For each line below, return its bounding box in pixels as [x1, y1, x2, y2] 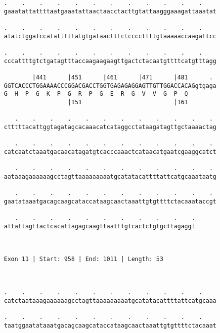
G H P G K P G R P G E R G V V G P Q [4, 90, 188, 98]
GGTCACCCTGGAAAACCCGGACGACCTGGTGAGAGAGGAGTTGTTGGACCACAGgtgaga [4, 82, 217, 89]
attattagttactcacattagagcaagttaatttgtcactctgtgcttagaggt [4, 222, 195, 230]
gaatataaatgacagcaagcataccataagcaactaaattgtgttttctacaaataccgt [4, 198, 217, 205]
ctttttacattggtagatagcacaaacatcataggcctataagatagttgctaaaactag [4, 123, 217, 131]
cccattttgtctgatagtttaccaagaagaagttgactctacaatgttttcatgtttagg [4, 57, 217, 65]
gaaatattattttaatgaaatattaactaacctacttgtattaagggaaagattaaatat [4, 7, 217, 15]
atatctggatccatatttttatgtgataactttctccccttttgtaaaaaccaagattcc [4, 32, 217, 40]
